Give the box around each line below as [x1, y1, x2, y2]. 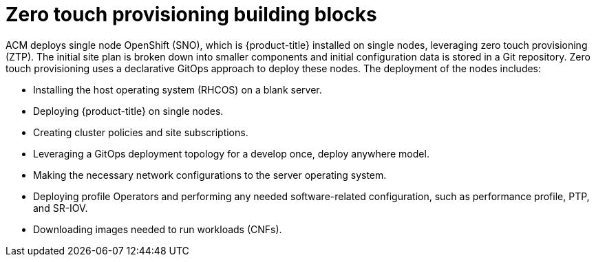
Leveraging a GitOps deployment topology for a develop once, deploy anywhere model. [33, 147, 429, 160]
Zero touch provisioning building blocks [6, 3, 377, 26]
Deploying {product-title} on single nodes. [33, 105, 224, 117]
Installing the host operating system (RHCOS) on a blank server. [33, 83, 322, 96]
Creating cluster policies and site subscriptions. [33, 126, 248, 138]
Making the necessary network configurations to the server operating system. [33, 168, 387, 181]
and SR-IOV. [33, 201, 88, 214]
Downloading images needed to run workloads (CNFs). [33, 223, 282, 235]
